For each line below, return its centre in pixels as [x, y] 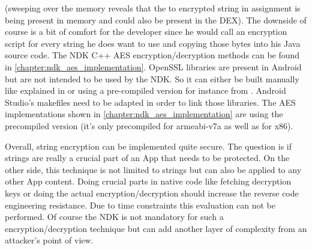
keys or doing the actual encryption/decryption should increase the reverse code [152, 193]
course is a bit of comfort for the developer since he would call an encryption [146, 32]
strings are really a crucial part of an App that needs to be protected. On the [147, 158]
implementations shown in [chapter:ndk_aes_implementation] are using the [144, 114]
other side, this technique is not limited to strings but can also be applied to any [153, 169]
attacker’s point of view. [49, 240]
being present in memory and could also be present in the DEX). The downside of [156, 20]
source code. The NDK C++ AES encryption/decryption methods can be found [152, 55]
